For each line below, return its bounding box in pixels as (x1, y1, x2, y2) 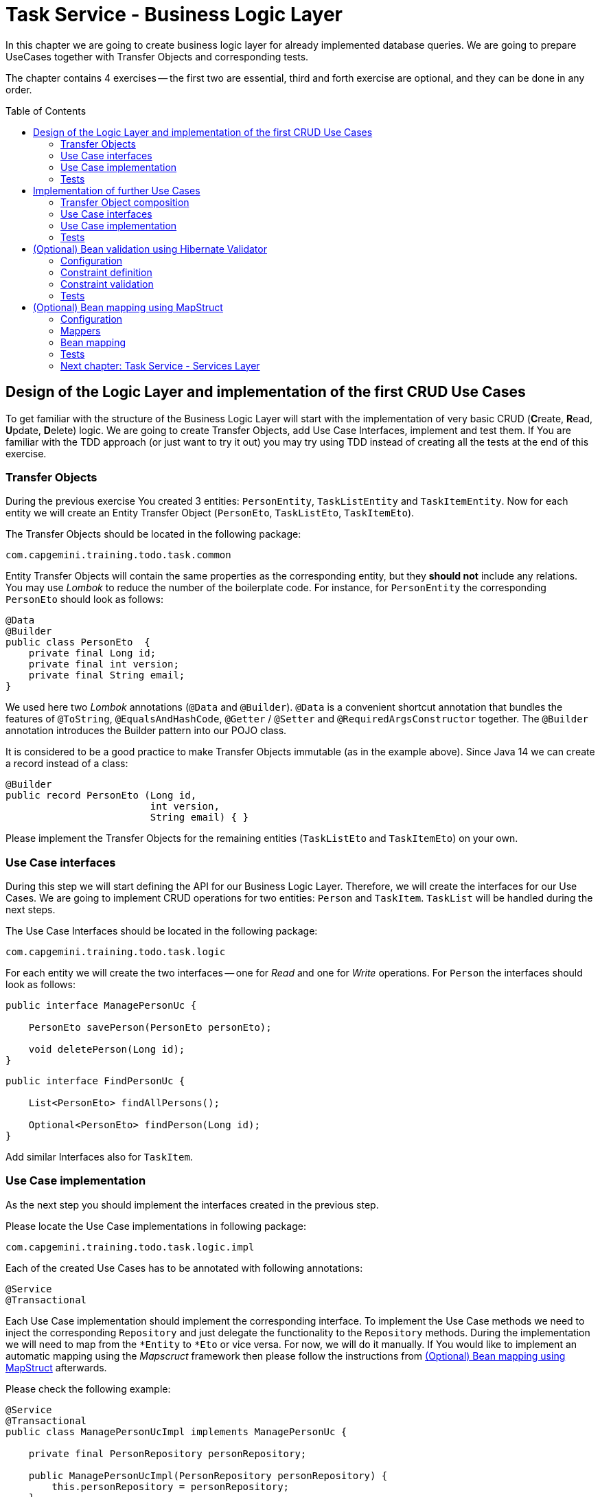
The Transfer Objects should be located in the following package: (5, 528, 301, 540)
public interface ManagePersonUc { (5, 1000, 197, 1012)
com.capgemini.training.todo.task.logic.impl (5, 1241, 255, 1253)
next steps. (5, 904, 56, 916)
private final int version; (28, 659, 179, 670)
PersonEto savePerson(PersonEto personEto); (28, 1022, 272, 1033)
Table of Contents (5, 104, 86, 117)
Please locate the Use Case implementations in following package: (5, 1220, 306, 1232)
